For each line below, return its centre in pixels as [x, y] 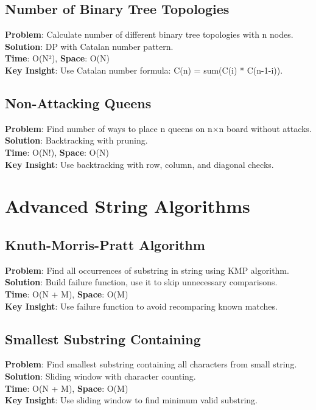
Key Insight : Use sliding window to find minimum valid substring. [132, 400]
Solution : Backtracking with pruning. [76, 140]
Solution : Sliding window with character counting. [100, 376]
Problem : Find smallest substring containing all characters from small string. [151, 364]
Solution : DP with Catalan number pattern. [89, 46]
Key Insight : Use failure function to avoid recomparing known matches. [141, 306]
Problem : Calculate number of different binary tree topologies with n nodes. [149, 34]
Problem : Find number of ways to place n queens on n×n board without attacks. [158, 128]
